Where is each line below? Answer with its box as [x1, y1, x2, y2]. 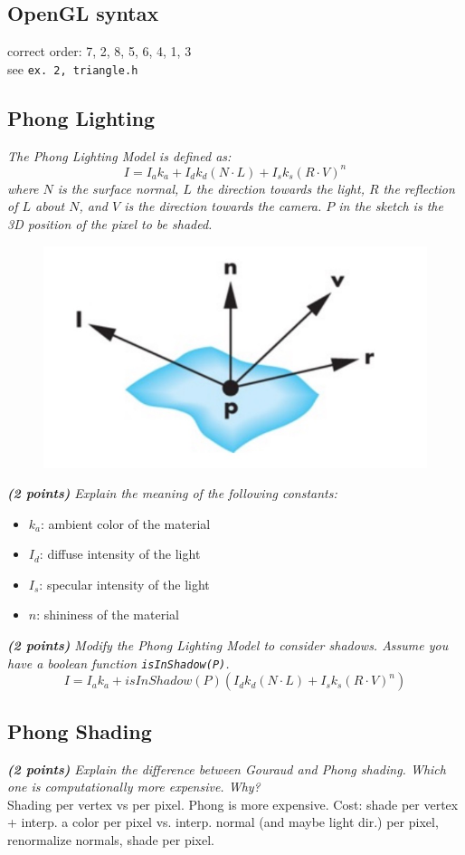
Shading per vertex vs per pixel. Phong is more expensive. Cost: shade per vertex [7, 794, 459, 813]
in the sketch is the [338, 197, 443, 216]
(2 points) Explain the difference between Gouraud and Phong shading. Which [7, 759, 446, 778]
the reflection [383, 178, 455, 197]
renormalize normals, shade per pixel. [7, 830, 214, 849]
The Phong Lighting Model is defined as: [7, 146, 232, 165]
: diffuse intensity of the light [39, 544, 201, 563]
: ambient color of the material [41, 514, 211, 533]
